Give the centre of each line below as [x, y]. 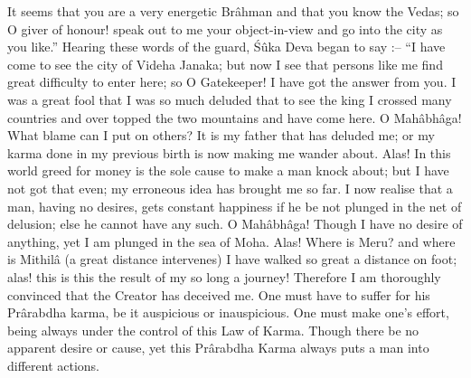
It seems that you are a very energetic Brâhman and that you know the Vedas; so [233, 11]
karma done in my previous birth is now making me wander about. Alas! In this [229, 152]
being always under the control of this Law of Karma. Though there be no [213, 330]
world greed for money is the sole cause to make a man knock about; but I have [228, 170]
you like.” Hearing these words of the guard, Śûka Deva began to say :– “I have [226, 47]
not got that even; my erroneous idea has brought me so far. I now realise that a [230, 188]
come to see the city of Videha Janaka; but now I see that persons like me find [225, 64]
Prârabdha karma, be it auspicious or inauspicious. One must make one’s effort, [228, 312]
